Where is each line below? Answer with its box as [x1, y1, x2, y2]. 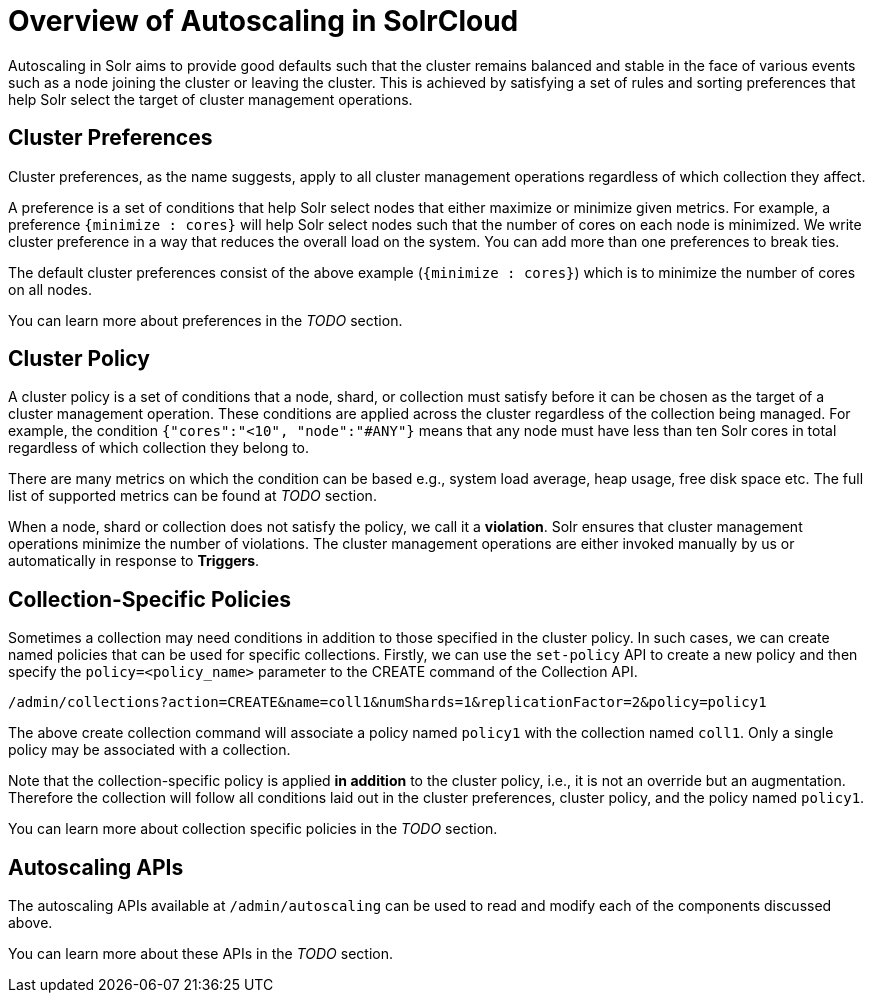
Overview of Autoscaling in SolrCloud [8, 4, 519, 38]
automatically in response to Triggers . [8, 552, 260, 570]
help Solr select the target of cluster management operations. [8, 90, 413, 108]
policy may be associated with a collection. [8, 741, 291, 759]
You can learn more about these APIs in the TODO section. [8, 945, 393, 963]
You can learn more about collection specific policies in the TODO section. [8, 820, 498, 838]
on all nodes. [8, 280, 93, 298]
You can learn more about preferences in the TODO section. [8, 311, 403, 329]
